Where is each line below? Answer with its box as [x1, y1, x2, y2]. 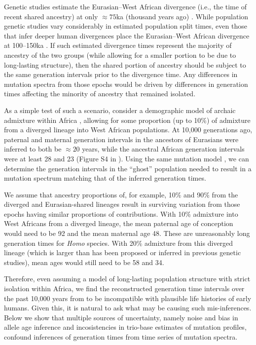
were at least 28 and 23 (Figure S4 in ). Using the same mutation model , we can [4, 153, 249, 163]
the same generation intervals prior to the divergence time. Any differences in [4, 69, 238, 79]
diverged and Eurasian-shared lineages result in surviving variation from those [4, 199, 240, 209]
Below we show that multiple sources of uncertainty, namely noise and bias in [4, 312, 238, 322]
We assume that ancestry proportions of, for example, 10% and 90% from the [4, 189, 238, 199]
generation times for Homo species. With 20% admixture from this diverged [4, 237, 233, 248]
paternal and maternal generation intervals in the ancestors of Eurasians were [4, 134, 239, 144]
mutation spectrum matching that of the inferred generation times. [4, 173, 206, 183]
